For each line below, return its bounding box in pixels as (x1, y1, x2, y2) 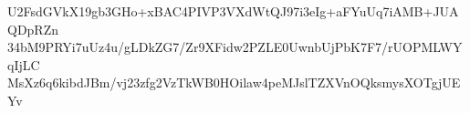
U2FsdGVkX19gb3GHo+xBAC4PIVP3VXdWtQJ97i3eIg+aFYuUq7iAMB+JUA (7, 2, 459, 20)
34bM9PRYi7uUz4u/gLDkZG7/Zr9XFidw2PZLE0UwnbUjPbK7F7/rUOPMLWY (7, 37, 463, 56)
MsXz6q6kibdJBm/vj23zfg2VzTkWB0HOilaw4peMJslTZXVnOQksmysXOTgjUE (7, 73, 461, 92)
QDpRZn (7, 19, 59, 38)
